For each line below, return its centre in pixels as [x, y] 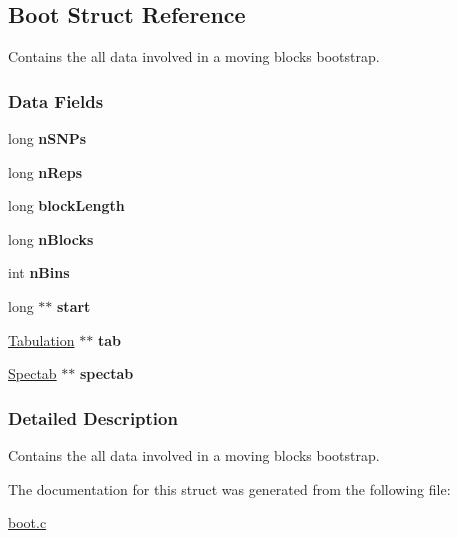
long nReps [45, 171]
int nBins [39, 272]
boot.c [27, 522]
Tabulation [41, 339]
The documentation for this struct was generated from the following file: [229, 488]
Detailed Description [93, 417]
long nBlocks [51, 238]
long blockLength [66, 205]
